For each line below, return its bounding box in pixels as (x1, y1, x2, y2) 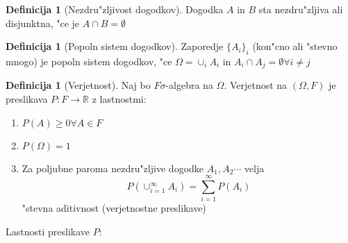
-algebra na (165, 78, 213, 92)
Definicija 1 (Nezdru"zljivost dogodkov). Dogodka (6, 2, 224, 16)
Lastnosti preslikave (6, 224, 90, 238)
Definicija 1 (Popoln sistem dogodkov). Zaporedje (6, 39, 224, 53)
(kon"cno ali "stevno (252, 39, 338, 53)
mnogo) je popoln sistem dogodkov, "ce (6, 53, 172, 68)
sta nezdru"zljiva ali (258, 2, 343, 16)
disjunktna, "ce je (6, 15, 80, 30)
